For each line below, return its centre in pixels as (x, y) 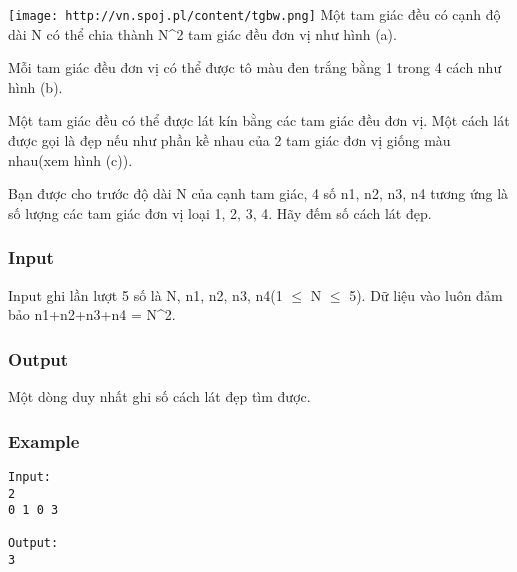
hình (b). (35, 86)
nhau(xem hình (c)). (70, 159)
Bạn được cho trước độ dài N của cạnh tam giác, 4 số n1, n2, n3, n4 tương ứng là (258, 193)
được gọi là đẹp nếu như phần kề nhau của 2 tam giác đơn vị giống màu (229, 140)
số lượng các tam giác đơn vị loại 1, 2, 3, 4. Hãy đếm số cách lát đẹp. (220, 212)
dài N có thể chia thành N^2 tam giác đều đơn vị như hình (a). (202, 33)
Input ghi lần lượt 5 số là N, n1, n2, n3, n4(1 (145, 294)
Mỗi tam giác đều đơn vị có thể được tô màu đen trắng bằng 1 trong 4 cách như (255, 67)
